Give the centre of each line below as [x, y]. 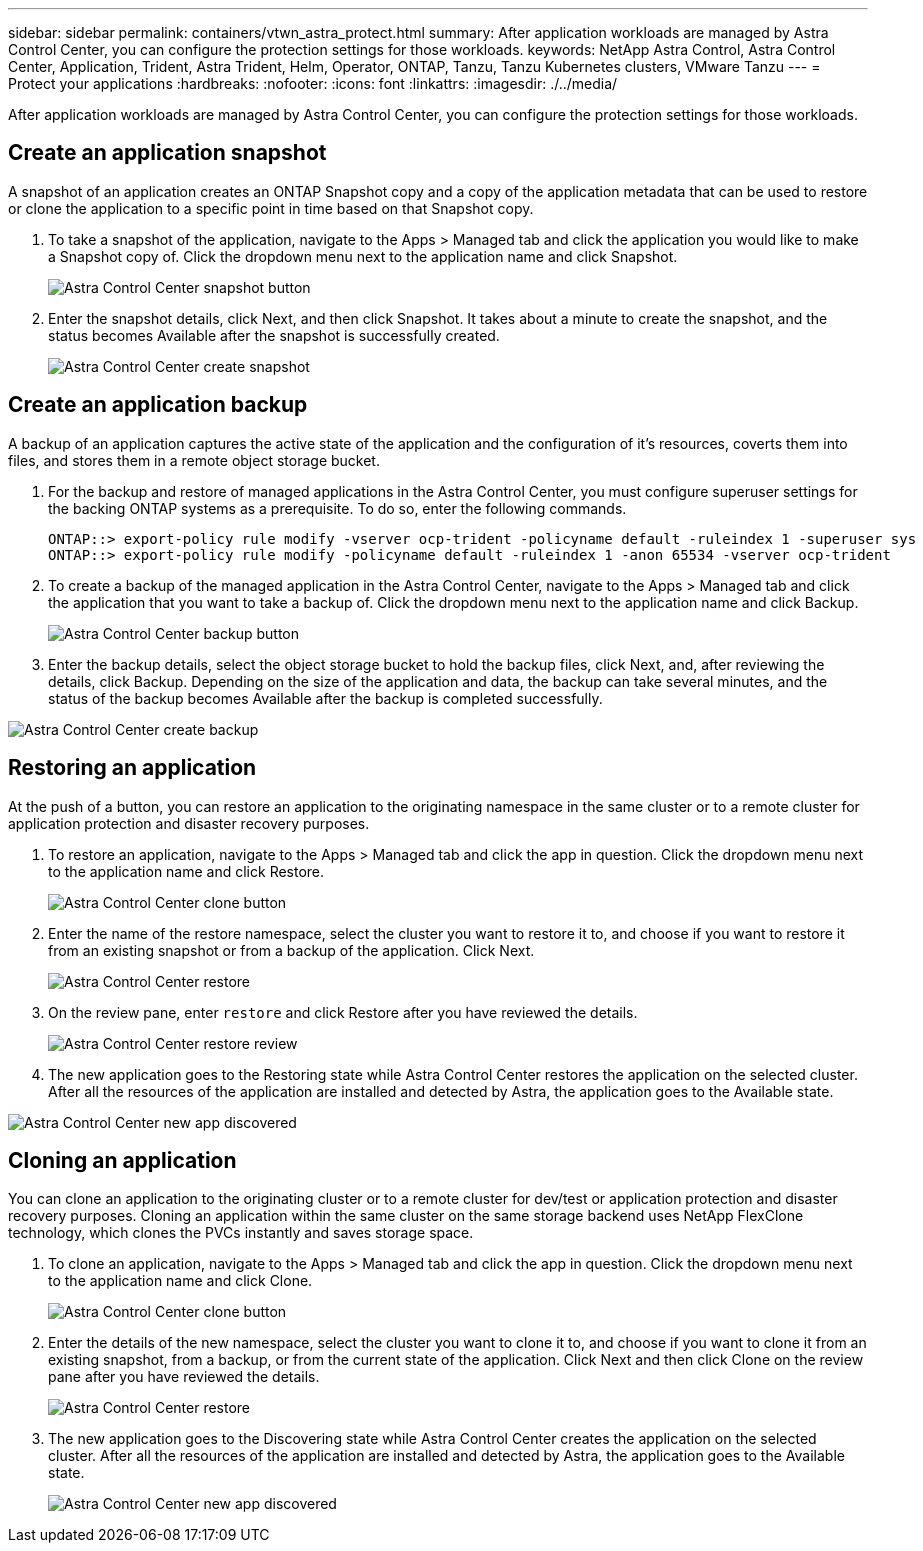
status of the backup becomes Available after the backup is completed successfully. [325, 698]
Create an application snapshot [167, 153]
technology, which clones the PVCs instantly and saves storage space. [241, 1233]
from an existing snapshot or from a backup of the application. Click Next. [291, 950]
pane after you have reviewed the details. [184, 1377]
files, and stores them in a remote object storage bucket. [194, 460]
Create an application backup [158, 405]
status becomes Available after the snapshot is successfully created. [274, 335]
